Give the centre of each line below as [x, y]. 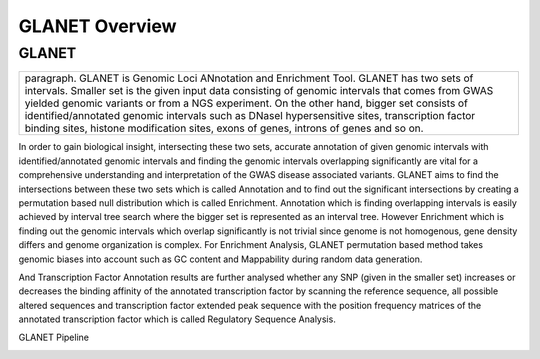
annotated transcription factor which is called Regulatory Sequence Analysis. [177, 319]
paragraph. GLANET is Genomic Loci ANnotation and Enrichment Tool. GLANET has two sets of [249, 78]
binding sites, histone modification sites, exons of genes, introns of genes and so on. [224, 128]
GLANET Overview [97, 26]
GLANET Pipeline [54, 337]
